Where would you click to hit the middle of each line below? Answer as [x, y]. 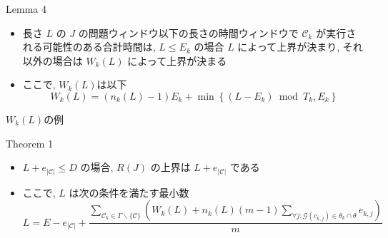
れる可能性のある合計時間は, [89, 47]
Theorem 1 [30, 143]
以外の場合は [53, 60]
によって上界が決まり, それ [300, 47]
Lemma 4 [26, 9]
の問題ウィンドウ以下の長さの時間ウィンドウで [188, 32]
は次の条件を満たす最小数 [129, 192]
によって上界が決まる [177, 60]
